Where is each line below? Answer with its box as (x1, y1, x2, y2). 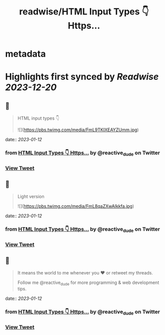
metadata (5, 48, 46, 60)
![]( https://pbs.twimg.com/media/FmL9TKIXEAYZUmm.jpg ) (17, 127, 139, 133)
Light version (17, 193, 44, 199)
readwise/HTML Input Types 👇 (19, 6, 149, 18)
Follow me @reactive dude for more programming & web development (17, 279, 159, 286)
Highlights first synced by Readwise (5, 71, 159, 83)
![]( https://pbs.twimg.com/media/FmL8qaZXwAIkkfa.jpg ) (17, 203, 134, 209)
